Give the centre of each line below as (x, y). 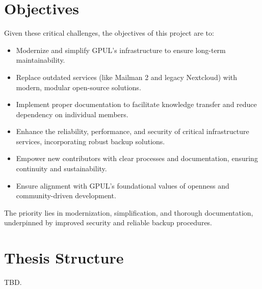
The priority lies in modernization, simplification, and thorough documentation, (129, 212)
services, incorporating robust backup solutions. (90, 141)
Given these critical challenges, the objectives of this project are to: (109, 33)
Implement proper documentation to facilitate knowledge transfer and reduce (136, 104)
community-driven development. (66, 195)
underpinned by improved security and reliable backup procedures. (108, 222)
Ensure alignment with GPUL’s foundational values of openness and (123, 185)
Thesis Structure (64, 258)
